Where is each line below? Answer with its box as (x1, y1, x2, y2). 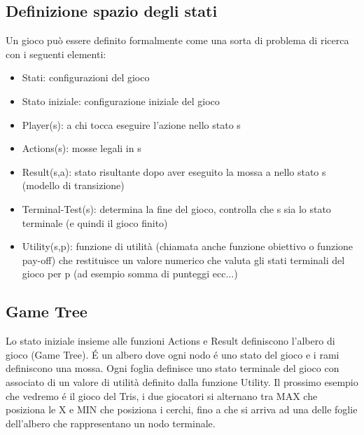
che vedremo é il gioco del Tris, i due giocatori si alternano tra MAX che (6, 388, 318, 403)
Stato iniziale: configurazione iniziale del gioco (22, 93, 220, 108)
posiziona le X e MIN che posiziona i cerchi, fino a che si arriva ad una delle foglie (6, 402, 358, 417)
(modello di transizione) (22, 178, 125, 193)
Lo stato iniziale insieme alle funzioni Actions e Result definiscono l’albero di (6, 333, 335, 348)
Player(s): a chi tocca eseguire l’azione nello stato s (22, 117, 241, 132)
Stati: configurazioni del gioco (22, 70, 150, 85)
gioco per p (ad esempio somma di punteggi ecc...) (22, 266, 238, 281)
